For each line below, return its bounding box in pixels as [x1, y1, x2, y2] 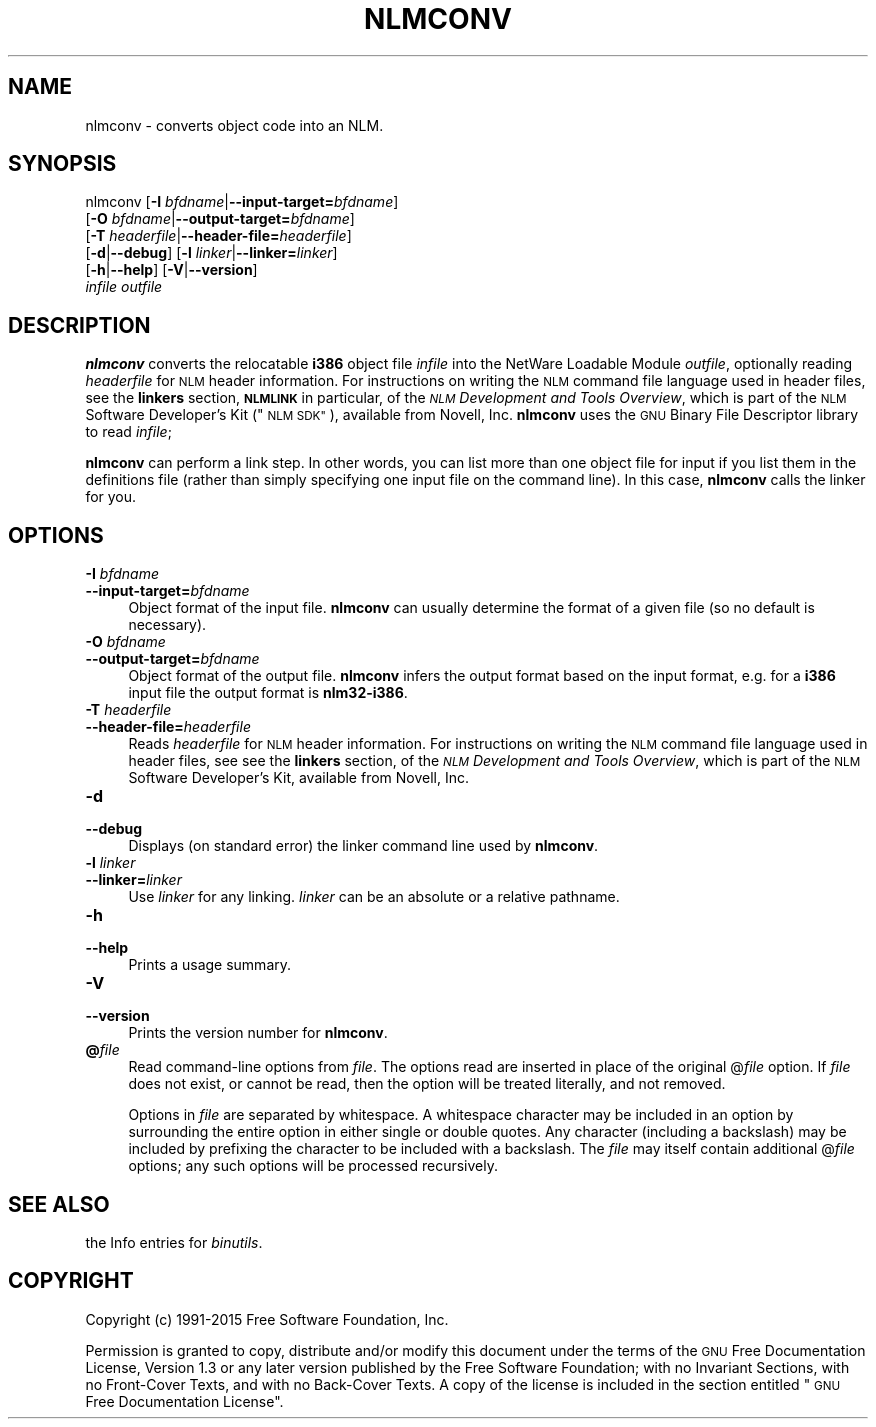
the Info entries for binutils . [85, 1233, 263, 1251]
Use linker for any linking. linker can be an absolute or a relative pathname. [128, 888, 620, 906]
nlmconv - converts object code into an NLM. [85, 116, 384, 134]
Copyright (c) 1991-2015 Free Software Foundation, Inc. [85, 1310, 449, 1328]
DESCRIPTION [8, 312, 151, 338]
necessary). [128, 616, 207, 634]
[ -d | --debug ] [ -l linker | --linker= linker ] [85, 244, 338, 262]
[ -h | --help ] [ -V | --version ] [85, 261, 258, 279]
